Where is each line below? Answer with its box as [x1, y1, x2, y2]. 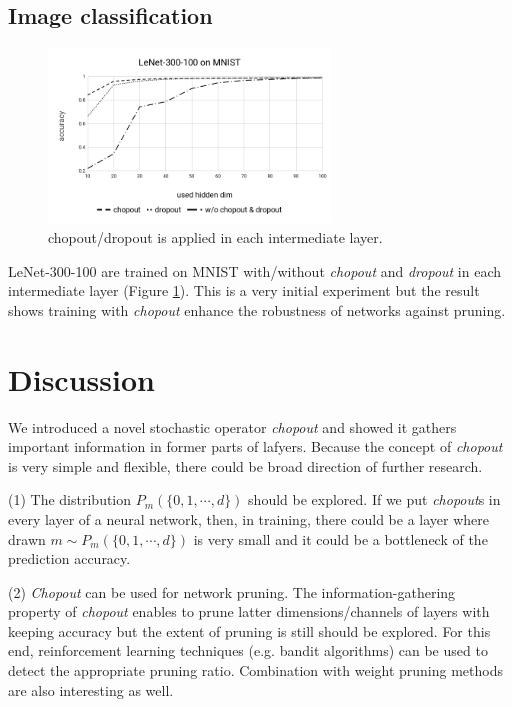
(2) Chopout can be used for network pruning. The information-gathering [8, 581, 456, 602]
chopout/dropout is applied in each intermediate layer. [48, 227, 383, 248]
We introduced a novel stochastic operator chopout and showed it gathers [8, 416, 457, 437]
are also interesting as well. [8, 679, 174, 700]
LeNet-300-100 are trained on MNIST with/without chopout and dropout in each [8, 260, 502, 281]
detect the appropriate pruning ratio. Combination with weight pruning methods [8, 660, 504, 681]
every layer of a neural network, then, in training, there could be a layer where [8, 508, 489, 529]
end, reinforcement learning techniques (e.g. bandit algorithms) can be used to [8, 640, 488, 661]
